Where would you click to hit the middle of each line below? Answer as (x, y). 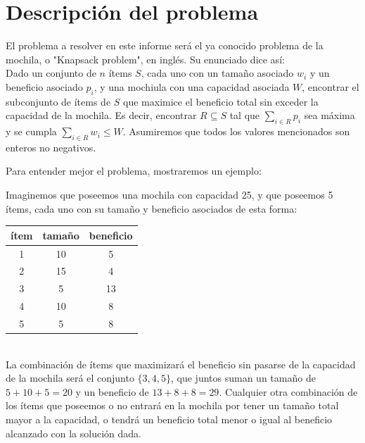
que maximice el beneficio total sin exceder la (221, 101)
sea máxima (329, 115)
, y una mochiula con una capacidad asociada (192, 86)
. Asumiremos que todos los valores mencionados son (236, 131)
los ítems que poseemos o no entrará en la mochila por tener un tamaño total (172, 405)
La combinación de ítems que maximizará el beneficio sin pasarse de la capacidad (181, 364)
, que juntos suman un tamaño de (243, 378)
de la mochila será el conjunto (70, 378)
